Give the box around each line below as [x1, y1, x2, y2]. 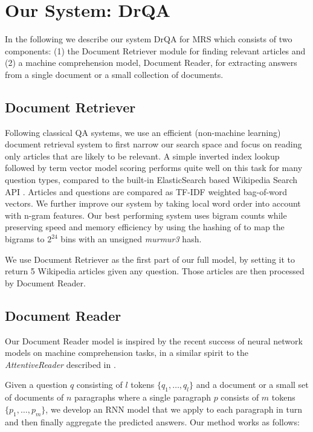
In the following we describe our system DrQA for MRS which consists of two [5, 33, 292, 45]
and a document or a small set [196, 378, 309, 391]
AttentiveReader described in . [5, 358, 116, 370]
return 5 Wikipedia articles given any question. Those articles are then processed [5, 265, 305, 277]
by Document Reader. [5, 276, 86, 289]
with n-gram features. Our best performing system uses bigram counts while [5, 208, 287, 221]
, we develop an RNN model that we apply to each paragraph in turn [45, 402, 302, 415]
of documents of [5, 391, 64, 404]
